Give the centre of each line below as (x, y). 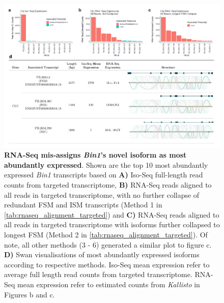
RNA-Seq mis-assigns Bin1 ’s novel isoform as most (95, 155)
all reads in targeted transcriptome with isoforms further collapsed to (112, 224)
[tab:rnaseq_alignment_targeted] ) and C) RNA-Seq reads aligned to (112, 214)
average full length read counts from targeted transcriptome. (98, 274)
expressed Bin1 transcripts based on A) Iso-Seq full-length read (104, 175)
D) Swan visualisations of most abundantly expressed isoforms (102, 254)
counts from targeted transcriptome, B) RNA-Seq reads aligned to (108, 185)
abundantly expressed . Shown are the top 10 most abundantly (106, 164)
